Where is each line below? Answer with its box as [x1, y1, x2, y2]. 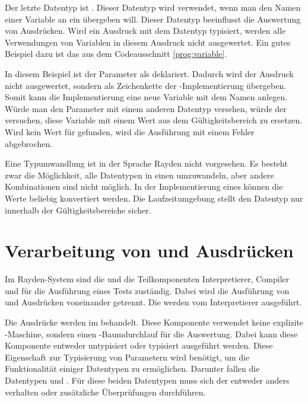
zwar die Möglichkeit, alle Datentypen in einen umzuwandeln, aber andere [5, 168, 274, 181]
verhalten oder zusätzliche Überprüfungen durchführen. [5, 385, 206, 398]
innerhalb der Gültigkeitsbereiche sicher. [5, 203, 151, 216]
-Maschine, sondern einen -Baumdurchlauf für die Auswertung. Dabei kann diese [5, 327, 298, 340]
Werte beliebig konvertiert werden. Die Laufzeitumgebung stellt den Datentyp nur [5, 192, 303, 204]
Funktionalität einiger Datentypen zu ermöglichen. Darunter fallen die [5, 362, 260, 375]
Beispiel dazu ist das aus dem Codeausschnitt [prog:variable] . [5, 47, 227, 60]
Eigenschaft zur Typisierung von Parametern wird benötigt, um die [5, 350, 250, 363]
